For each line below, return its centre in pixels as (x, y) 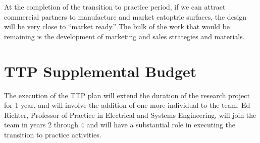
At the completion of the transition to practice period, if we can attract (115, 7)
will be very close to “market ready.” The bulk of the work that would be (117, 26)
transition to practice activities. (53, 134)
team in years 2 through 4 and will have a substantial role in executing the (120, 125)
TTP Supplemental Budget (100, 71)
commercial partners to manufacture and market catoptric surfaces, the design (125, 16)
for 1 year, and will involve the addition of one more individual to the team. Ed (127, 105)
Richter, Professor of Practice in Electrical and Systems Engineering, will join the (130, 115)
